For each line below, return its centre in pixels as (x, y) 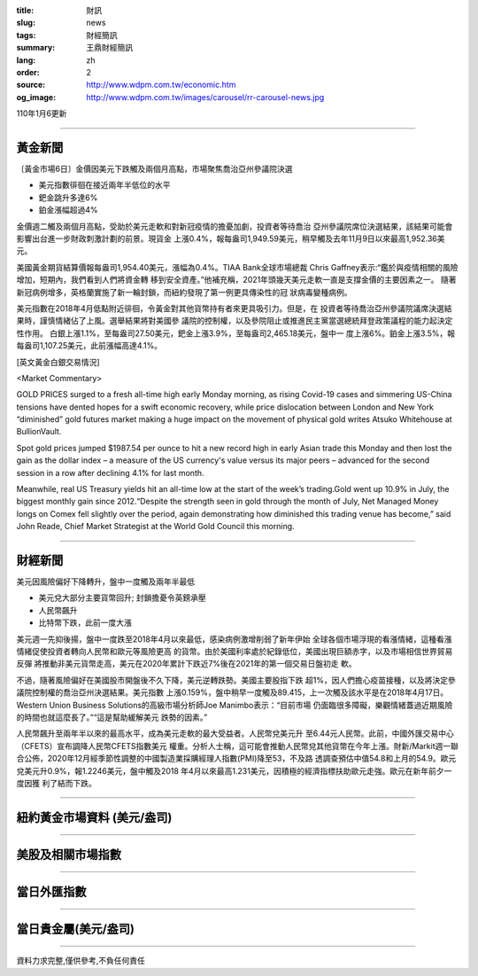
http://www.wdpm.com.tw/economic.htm (161, 85)
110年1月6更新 (42, 113)
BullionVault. (39, 432)
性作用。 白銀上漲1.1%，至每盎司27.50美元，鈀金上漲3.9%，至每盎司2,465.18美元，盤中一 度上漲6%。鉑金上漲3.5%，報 (236, 333)
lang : (26, 60)
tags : (26, 35)
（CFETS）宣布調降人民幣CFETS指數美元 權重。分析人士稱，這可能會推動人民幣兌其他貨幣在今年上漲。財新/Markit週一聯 (238, 746)
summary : (36, 48)
